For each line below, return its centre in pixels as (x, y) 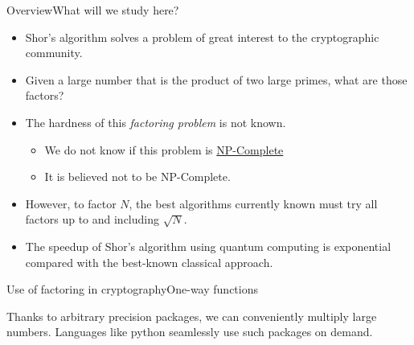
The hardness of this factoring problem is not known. (156, 122)
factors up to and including (92, 219)
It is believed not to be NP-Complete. (137, 177)
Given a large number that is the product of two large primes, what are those (216, 79)
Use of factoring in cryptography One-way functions (132, 289)
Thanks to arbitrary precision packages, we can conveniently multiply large (192, 316)
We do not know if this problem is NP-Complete (164, 149)
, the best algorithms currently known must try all (253, 203)
